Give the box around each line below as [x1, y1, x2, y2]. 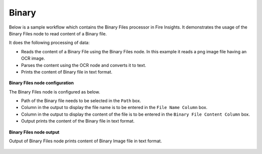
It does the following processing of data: [9, 40, 90, 46]
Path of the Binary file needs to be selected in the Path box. [21, 98, 141, 104]
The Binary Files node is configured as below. [9, 89, 100, 94]
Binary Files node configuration [9, 80, 74, 86]
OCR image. [21, 56, 46, 62]
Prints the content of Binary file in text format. [21, 69, 113, 75]
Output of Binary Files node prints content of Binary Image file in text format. [9, 138, 162, 144]
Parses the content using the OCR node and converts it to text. [21, 62, 147, 68]
